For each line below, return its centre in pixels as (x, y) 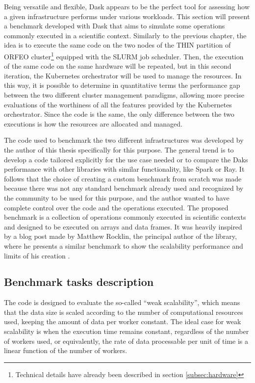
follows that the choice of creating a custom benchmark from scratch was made (123, 178)
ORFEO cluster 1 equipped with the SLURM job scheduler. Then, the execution (124, 55)
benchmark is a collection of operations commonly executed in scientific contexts (125, 217)
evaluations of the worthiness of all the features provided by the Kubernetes (118, 104)
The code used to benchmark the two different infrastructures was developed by (124, 140)
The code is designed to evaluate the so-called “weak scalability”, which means (122, 302)
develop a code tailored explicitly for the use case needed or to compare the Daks (126, 159)
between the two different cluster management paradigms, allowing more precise (124, 95)
